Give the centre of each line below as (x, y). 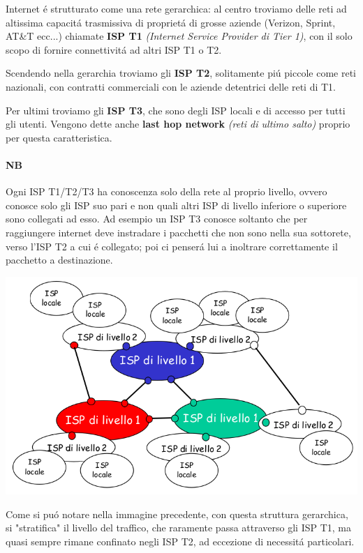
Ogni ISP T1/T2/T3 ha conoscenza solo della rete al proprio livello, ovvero (166, 191)
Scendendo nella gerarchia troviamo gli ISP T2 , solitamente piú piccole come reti (181, 73)
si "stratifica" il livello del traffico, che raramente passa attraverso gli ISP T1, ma (179, 528)
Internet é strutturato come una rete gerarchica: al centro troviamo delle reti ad (176, 8)
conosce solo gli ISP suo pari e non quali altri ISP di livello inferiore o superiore (176, 205)
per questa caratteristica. (59, 137)
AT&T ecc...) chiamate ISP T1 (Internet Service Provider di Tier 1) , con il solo (179, 36)
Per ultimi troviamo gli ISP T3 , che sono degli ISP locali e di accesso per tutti (176, 110)
